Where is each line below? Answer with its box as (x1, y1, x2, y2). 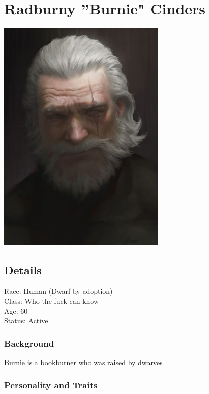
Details (4, 261, 42, 277)
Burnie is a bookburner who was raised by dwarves (4, 357, 163, 368)
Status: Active (4, 315, 48, 326)
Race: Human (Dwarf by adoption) (4, 285, 113, 296)
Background (4, 337, 54, 349)
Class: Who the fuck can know (4, 295, 99, 306)
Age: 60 (4, 305, 28, 316)
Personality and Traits (4, 378, 98, 391)
